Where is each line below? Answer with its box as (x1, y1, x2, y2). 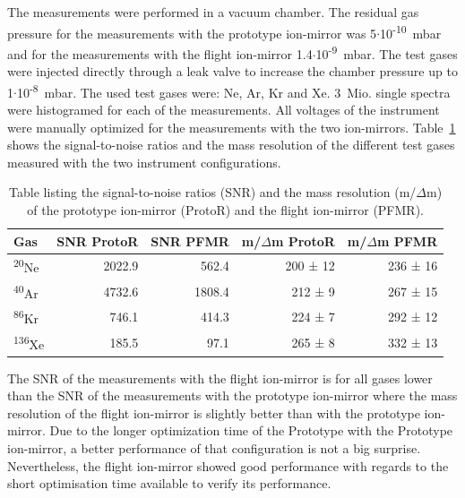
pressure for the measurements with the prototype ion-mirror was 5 (7, 23, 377, 42)
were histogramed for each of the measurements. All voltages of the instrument (7, 99, 440, 118)
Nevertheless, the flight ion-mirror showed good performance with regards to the (7, 456, 449, 475)
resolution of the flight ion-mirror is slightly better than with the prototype (7, 403, 420, 422)
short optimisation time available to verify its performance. (7, 474, 332, 493)
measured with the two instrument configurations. (7, 152, 281, 171)
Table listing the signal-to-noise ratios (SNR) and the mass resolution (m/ (9, 183, 417, 202)
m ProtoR (271, 231, 335, 250)
